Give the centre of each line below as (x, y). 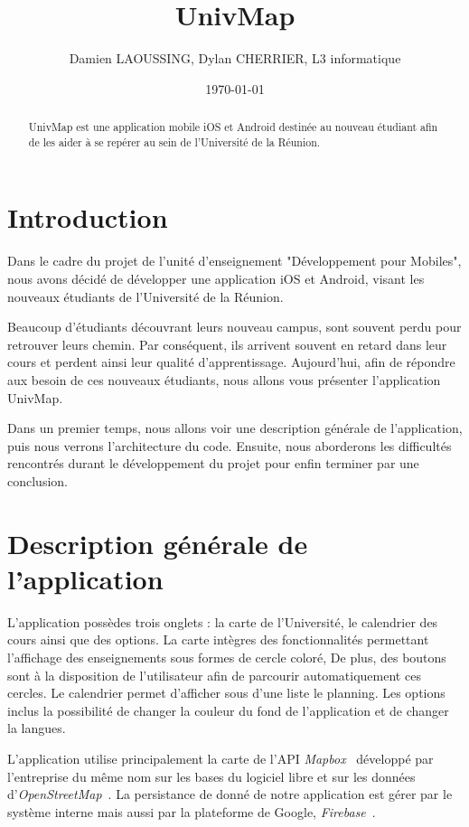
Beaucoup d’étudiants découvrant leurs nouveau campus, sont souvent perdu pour (234, 327)
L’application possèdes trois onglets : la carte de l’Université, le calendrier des (223, 621)
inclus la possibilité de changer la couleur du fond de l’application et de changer (228, 710)
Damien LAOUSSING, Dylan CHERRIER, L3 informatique (235, 58)
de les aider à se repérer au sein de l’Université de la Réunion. (174, 141)
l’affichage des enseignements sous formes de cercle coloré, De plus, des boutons (227, 657)
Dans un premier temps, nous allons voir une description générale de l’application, (235, 428)
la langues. (37, 728)
